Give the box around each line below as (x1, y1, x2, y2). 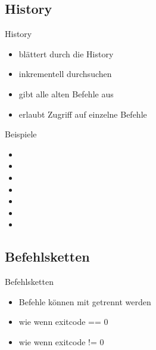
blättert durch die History (18, 47, 114, 60)
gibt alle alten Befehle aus (18, 87, 114, 100)
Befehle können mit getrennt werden (18, 295, 151, 308)
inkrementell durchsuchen (18, 67, 112, 80)
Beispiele (5, 128, 37, 140)
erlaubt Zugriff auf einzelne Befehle (18, 108, 147, 120)
